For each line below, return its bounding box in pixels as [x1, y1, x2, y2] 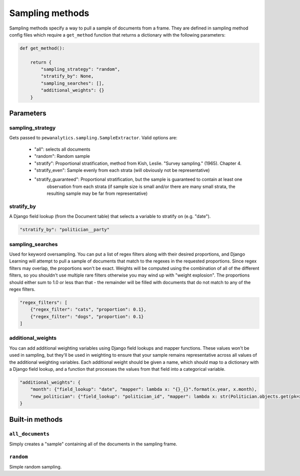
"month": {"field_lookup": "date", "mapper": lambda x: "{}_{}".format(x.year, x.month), [30, 386, 257, 392]
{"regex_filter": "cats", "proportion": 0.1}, [30, 307, 147, 313]
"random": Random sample [34, 153, 90, 159]
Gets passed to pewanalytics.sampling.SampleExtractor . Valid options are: [9, 135, 177, 141]
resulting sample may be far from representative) [46, 190, 148, 196]
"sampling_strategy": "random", [40, 67, 120, 72]
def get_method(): [19, 45, 65, 51]
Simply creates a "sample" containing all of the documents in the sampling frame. [9, 441, 177, 447]
